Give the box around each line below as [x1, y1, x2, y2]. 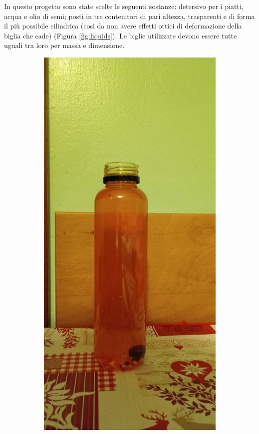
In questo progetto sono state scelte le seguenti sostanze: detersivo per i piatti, [4, 1, 244, 11]
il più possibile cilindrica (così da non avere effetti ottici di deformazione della [4, 20, 242, 31]
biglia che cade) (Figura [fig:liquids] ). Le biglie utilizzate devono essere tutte [4, 30, 237, 40]
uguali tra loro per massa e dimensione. [4, 40, 125, 50]
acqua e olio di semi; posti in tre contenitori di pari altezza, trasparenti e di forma [4, 10, 255, 21]
